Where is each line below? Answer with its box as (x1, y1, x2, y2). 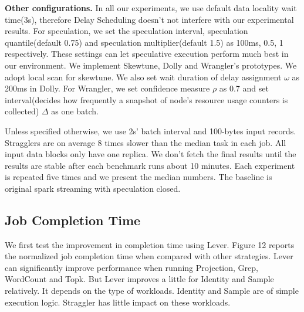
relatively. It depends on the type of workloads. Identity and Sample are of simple (5, 284, 299, 297)
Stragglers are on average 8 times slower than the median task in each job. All (5, 136, 286, 148)
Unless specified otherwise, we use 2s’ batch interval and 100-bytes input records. (5, 124, 296, 137)
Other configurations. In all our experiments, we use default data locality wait (5, 2, 297, 13)
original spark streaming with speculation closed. (5, 182, 181, 194)
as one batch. (51, 105, 99, 117)
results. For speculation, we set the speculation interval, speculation (5, 25, 248, 37)
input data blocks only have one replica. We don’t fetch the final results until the (5, 148, 296, 160)
